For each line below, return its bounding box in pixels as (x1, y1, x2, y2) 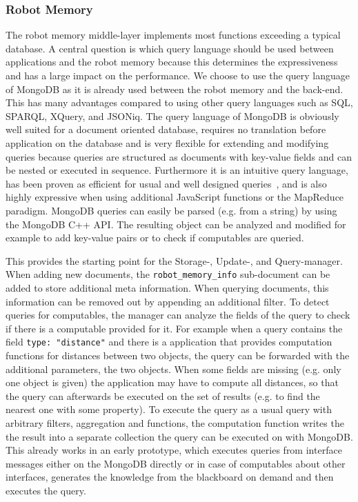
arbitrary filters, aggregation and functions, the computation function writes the (6, 415, 344, 430)
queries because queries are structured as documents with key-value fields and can (6, 149, 352, 163)
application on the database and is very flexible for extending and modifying (6, 135, 329, 150)
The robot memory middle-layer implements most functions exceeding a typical (6, 28, 341, 42)
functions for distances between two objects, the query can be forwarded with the (6, 348, 350, 362)
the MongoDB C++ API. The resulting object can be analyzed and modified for (6, 217, 346, 231)
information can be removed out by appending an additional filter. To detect (6, 294, 330, 308)
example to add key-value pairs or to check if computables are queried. (6, 230, 304, 245)
